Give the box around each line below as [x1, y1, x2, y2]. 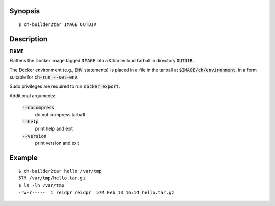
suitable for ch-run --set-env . [9, 74, 79, 80]
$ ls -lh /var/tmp [18, 183, 65, 188]
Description [9, 35, 48, 43]
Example [9, 153, 38, 162]
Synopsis [9, 7, 40, 15]
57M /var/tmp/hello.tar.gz [18, 175, 86, 181]
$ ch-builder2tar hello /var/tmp [18, 168, 102, 174]
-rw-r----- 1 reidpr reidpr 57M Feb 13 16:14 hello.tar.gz [18, 189, 174, 195]
